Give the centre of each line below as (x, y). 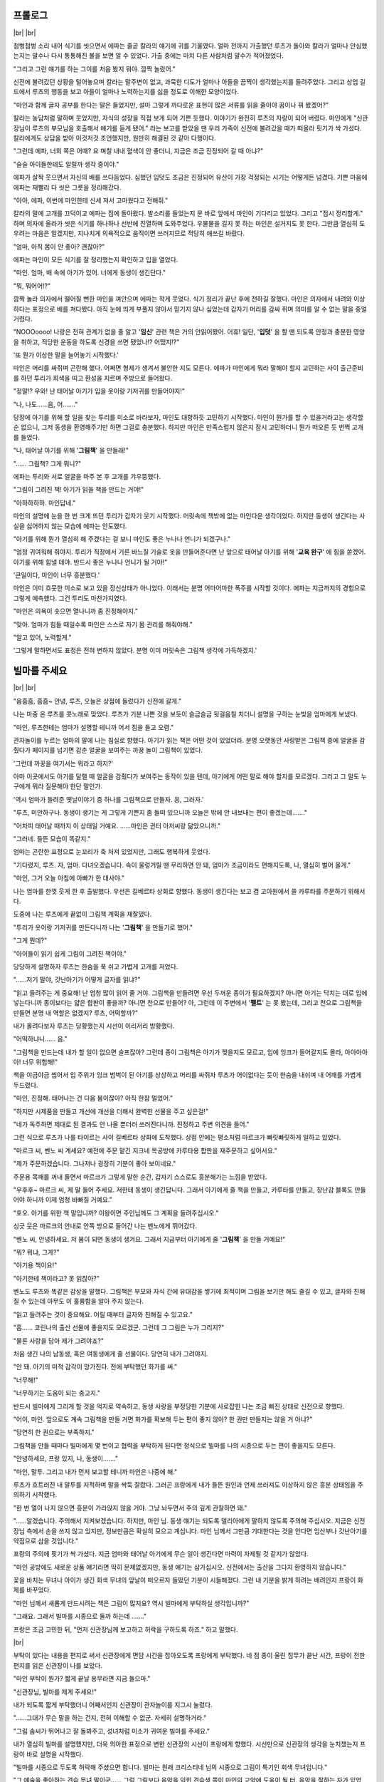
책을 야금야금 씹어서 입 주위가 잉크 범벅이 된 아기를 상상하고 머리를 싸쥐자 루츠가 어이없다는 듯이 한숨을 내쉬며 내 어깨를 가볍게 (187, 1075)
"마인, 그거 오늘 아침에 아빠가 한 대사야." (69, 878)
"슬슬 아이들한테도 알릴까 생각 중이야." (66, 164)
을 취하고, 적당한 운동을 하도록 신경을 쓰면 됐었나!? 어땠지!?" (96, 341)
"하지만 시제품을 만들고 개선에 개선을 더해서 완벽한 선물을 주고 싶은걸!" (111, 1111)
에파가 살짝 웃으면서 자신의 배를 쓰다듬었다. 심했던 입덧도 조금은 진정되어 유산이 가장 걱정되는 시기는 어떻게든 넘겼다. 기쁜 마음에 (190, 177)
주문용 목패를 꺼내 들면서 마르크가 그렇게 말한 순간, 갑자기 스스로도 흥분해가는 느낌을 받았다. (140, 1177)
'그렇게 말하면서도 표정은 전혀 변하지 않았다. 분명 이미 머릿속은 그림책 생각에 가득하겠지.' (135, 650)
